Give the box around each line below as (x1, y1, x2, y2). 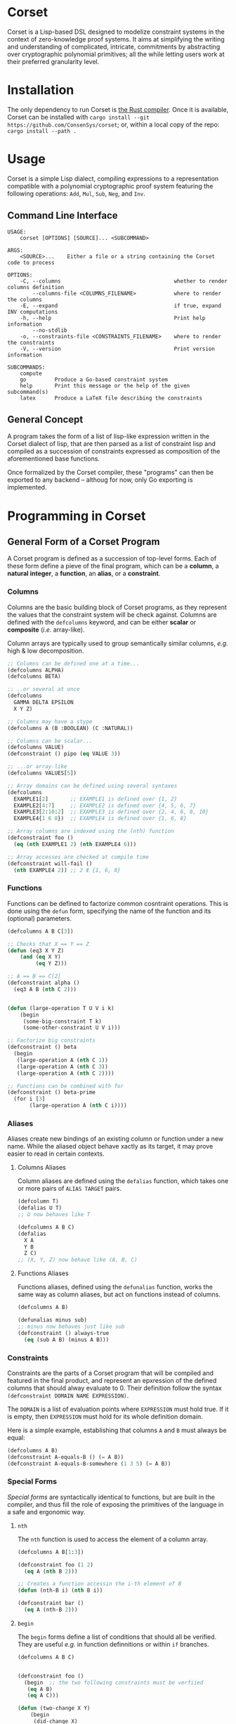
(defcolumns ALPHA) (7, 666, 65, 674)
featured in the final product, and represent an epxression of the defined (7, 1376, 217, 1384)
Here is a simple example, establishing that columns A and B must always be (7, 1426, 227, 1434)
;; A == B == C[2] (7, 973, 61, 980)
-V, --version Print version (20, 345, 216, 352)
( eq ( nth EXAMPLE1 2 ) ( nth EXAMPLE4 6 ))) (13, 841, 137, 848)
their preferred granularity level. (7, 57, 100, 65)
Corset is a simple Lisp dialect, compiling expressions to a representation (7, 174, 219, 183)
